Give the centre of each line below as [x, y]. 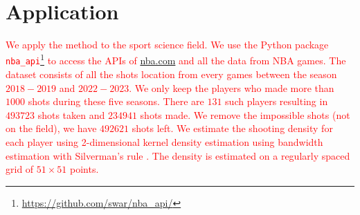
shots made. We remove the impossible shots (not [245, 114]
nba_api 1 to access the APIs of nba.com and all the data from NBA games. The [176, 59]
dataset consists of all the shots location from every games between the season [171, 74]
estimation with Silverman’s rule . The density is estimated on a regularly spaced [178, 155]
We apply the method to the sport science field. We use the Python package [167, 45]
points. [84, 169]
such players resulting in [277, 101]
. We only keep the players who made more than [232, 87]
